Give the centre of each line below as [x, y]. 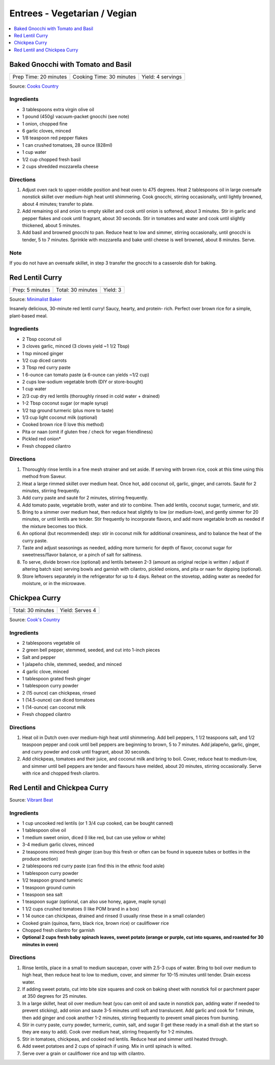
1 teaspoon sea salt [43, 894]
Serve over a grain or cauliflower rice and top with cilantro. [84, 1053]
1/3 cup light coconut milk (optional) [60, 417]
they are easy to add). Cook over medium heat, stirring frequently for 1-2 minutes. [108, 1032]
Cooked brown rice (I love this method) [63, 424]
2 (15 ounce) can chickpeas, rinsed [59, 693]
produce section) [40, 859]
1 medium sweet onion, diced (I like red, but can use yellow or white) [94, 837]
